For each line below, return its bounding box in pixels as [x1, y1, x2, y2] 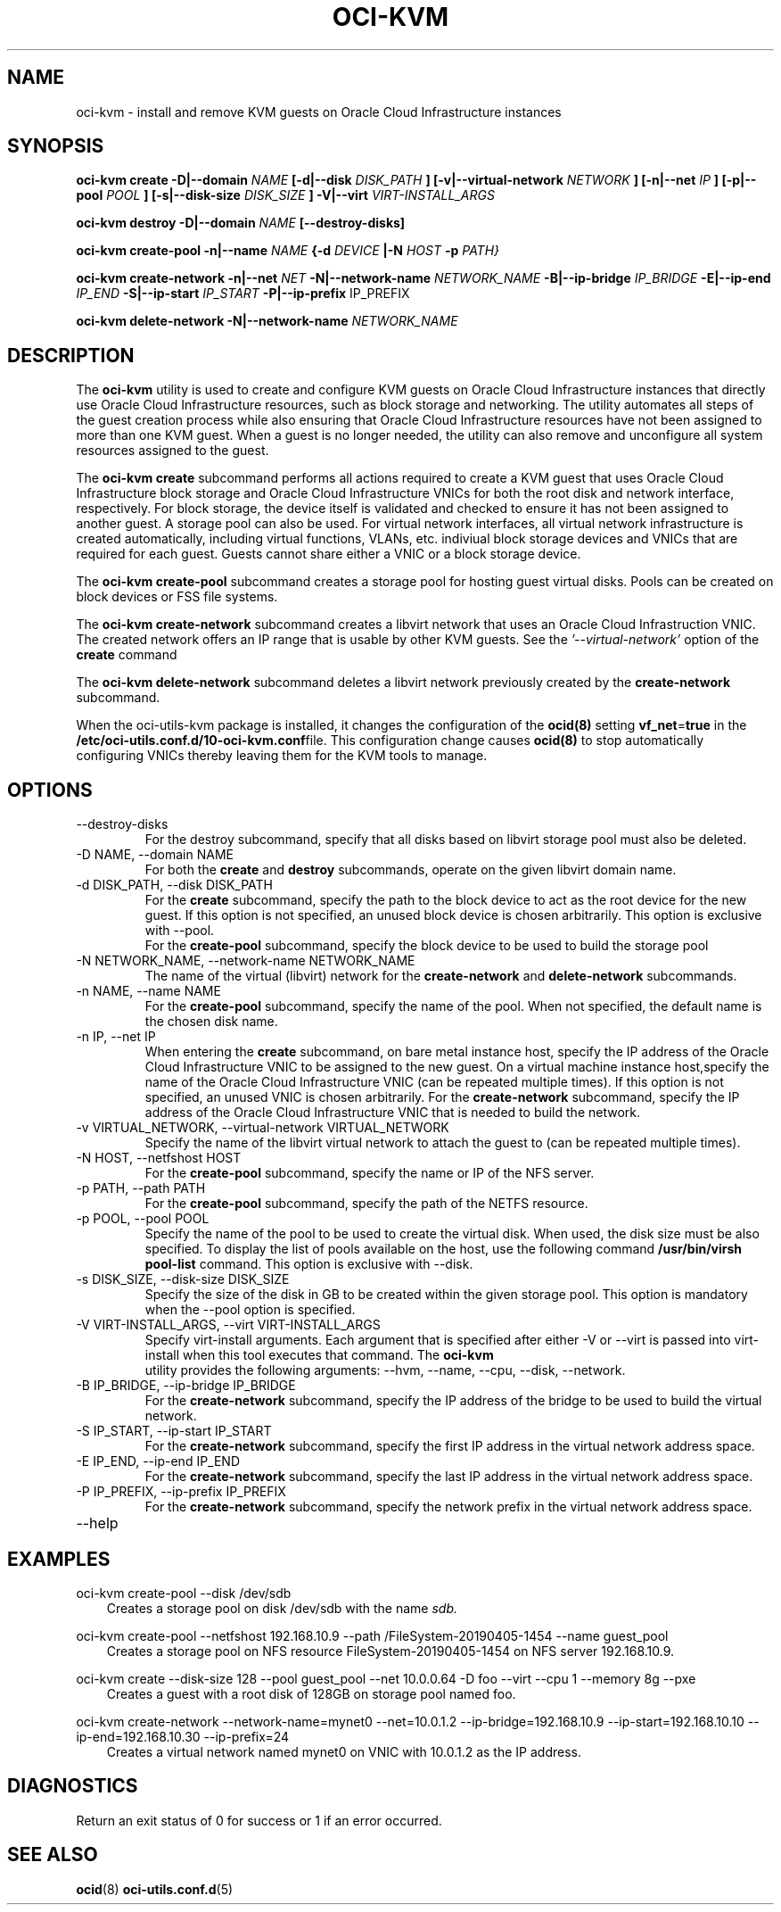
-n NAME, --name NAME [76, 983, 221, 999]
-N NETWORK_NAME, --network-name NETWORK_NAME [76, 953, 415, 969]
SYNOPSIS [7, 135, 104, 158]
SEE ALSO [7, 1843, 98, 1866]
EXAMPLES [7, 1547, 111, 1570]
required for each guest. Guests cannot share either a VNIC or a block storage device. [76, 546, 581, 562]
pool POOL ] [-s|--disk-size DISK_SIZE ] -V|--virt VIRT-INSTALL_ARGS [76, 187, 495, 203]
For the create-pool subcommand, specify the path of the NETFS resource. [144, 1196, 588, 1212]
